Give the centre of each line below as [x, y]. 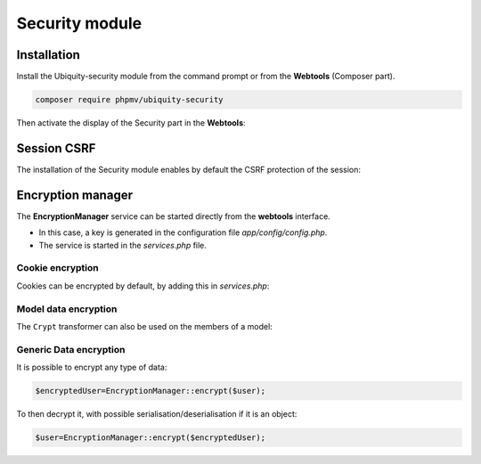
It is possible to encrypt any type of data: [92, 367]
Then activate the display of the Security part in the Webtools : [131, 123]
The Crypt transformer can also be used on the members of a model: [145, 326]
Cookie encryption [57, 268]
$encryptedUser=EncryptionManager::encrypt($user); [151, 391]
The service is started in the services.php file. [122, 245]
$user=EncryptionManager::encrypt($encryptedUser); [151, 438]
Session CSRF [56, 148]
